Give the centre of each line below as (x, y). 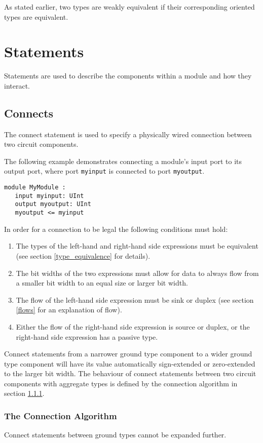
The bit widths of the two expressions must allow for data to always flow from (137, 273)
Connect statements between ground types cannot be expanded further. (115, 435)
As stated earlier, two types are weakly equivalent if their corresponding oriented (129, 7)
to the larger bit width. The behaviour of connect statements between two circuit (130, 373)
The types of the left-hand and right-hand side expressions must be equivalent (137, 246)
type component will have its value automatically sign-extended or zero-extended (130, 363)
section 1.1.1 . (24, 393)
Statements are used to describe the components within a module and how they (128, 76)
